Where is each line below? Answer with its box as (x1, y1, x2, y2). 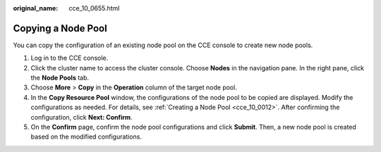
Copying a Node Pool (13, 22, 107, 34)
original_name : (13, 4, 59, 12)
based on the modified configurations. (30, 132, 143, 141)
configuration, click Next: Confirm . (30, 113, 133, 121)
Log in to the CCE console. (30, 53, 109, 63)
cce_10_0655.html (68, 4, 120, 12)
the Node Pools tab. (30, 74, 90, 82)
